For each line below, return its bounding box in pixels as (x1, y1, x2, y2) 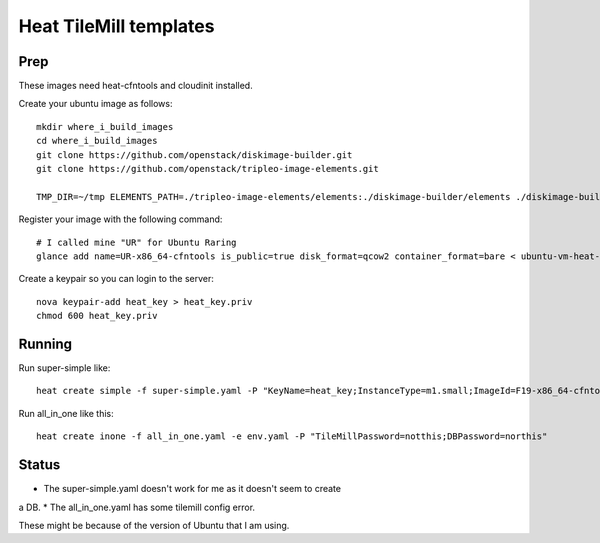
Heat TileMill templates (18, 15, 215, 37)
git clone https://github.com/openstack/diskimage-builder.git (36, 149, 353, 160)
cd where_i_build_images (36, 135, 158, 147)
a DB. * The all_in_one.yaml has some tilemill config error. (18, 501, 255, 513)
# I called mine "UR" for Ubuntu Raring (36, 236, 237, 248)
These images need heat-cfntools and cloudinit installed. (18, 80, 254, 92)
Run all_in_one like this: (18, 407, 114, 419)
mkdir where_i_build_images (36, 121, 174, 132)
